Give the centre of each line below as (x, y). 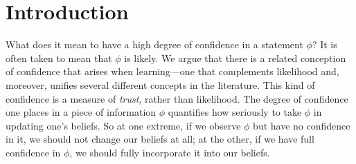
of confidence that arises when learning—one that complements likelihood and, (172, 71)
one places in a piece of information (81, 112)
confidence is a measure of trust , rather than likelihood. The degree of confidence (177, 98)
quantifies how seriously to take (235, 112)
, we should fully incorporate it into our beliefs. (170, 152)
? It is (324, 44)
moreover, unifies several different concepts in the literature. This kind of (160, 84)
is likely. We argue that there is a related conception (235, 58)
